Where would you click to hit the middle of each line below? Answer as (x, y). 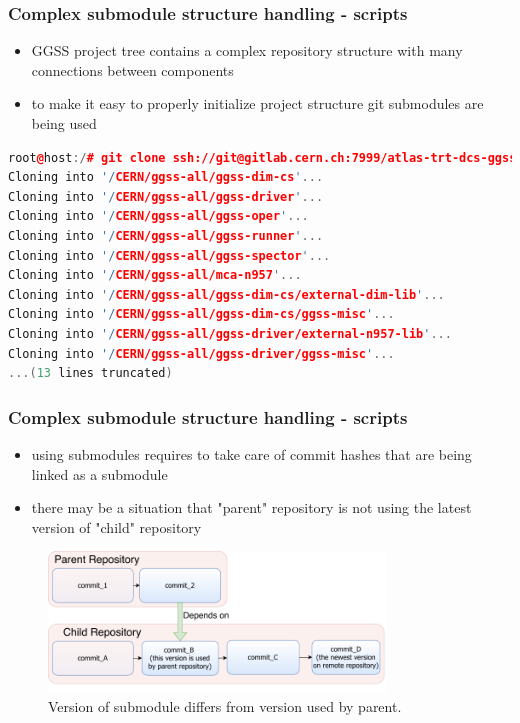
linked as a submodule (99, 473)
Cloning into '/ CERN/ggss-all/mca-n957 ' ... (155, 275)
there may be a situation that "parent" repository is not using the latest (251, 507)
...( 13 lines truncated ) (90, 373)
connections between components (132, 69)
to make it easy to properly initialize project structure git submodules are (257, 103)
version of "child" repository (116, 526)
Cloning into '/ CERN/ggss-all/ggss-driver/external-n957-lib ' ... (230, 333)
